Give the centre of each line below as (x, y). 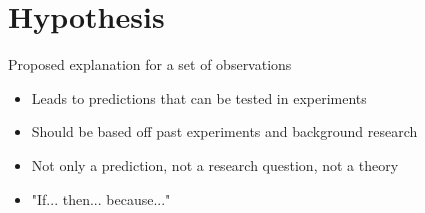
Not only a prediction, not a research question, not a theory (215, 164)
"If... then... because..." (101, 198)
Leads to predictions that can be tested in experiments (199, 97)
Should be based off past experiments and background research (224, 131)
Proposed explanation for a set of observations (150, 64)
